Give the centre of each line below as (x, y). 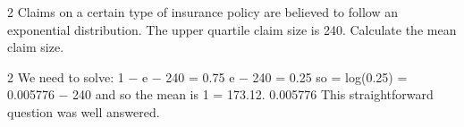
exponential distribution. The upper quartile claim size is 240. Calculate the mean (232, 29)
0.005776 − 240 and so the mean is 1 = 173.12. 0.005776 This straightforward (220, 94)
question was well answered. (84, 111)
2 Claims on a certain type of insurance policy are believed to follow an (202, 12)
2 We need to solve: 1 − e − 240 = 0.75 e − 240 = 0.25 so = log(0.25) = (207, 76)
